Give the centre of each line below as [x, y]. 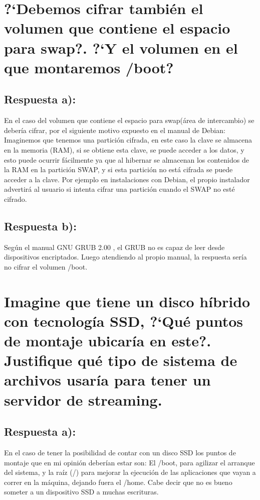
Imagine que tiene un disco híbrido [127, 301]
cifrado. [16, 199]
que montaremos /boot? [89, 67]
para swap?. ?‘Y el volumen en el [121, 47]
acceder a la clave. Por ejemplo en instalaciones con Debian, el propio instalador [127, 179]
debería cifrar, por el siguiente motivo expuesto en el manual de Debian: [115, 130]
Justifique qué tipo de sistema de [121, 360]
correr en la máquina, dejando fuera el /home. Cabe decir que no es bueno [118, 482]
